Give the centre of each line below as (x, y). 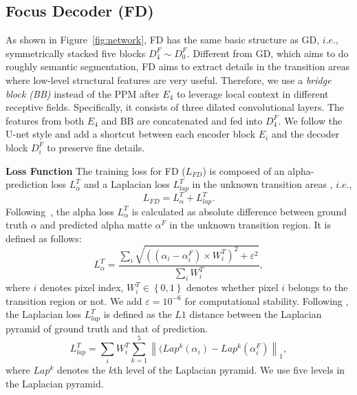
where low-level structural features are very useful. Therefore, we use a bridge (169, 79)
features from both (45, 120)
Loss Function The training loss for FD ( (96, 170)
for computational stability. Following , (267, 300)
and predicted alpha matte (96, 225)
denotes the (82, 370)
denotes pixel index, (82, 287)
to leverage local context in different (252, 93)
